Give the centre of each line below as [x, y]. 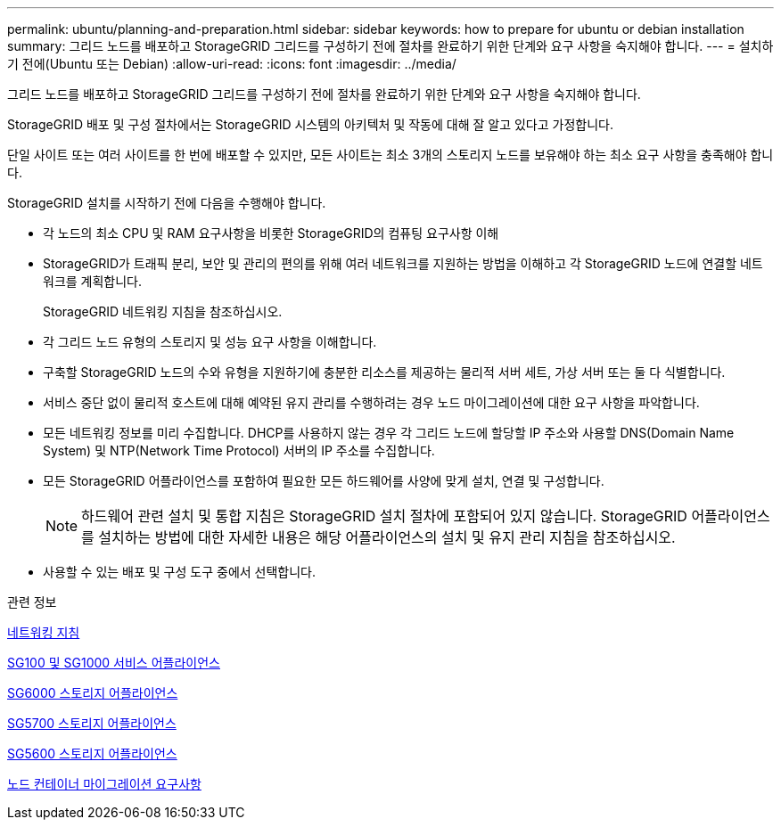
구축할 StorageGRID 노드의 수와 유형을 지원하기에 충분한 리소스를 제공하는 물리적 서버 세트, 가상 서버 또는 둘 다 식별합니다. [384, 372]
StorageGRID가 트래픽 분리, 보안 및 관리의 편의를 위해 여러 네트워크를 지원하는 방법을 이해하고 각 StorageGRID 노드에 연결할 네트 [403, 263]
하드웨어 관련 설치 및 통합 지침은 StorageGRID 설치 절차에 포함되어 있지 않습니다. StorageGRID [384, 516]
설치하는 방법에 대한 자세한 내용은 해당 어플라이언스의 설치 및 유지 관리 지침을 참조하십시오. [387, 537]
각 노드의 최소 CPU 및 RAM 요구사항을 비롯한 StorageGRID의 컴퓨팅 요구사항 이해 [271, 233]
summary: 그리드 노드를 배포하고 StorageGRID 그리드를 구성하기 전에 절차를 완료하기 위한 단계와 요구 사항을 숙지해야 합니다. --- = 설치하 [390, 46]
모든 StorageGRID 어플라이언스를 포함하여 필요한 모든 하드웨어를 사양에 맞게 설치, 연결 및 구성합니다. [324, 481]
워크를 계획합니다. [93, 281]
